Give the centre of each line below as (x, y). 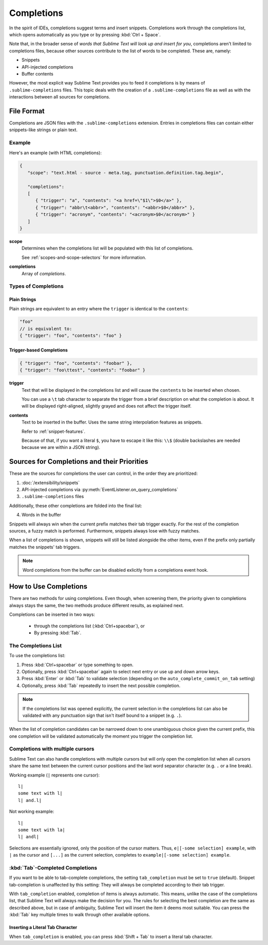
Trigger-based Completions (38, 350)
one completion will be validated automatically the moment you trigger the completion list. (101, 736)
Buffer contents (37, 74)
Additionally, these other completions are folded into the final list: (76, 506)
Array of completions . (44, 273)
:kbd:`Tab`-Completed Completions (53, 867)
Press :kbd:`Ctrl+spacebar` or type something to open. (78, 665)
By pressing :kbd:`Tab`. (58, 633)
